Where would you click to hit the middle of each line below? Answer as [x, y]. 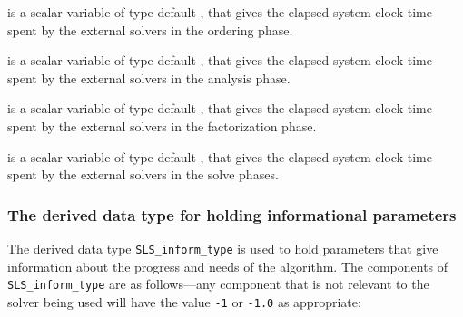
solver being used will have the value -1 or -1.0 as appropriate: [184, 301]
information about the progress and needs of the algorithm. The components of [228, 266]
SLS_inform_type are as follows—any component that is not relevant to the [218, 284]
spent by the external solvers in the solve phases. [143, 174]
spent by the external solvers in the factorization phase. [162, 125]
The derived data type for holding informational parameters [232, 214]
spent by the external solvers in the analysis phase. [149, 77]
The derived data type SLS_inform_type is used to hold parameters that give [223, 248]
